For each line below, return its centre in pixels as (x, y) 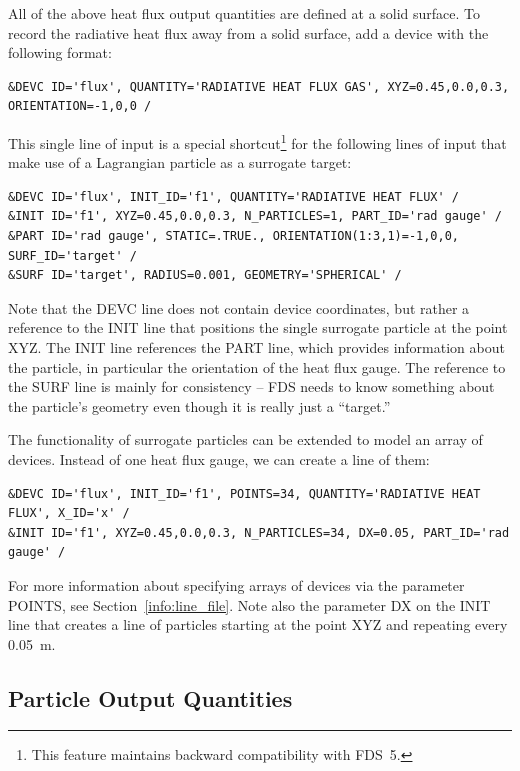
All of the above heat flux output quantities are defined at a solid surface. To (244, 13)
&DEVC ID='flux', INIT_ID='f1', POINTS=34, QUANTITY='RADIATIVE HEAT (244, 493)
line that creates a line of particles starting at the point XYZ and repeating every (258, 624)
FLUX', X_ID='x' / (69, 513)
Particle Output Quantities (150, 697)
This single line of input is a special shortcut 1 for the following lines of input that (257, 141)
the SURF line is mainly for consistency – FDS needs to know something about (251, 386)
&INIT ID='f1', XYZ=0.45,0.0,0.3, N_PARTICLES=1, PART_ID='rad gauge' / (255, 216)
